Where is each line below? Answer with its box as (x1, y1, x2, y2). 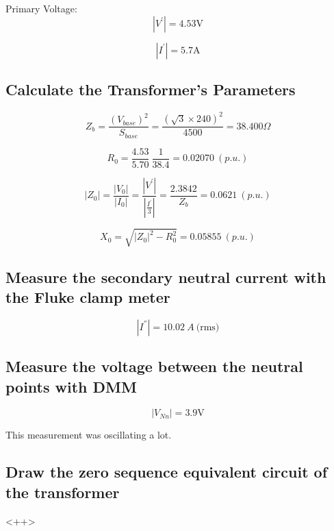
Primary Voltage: (5, 1, 77, 15)
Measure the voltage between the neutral (5, 356, 303, 377)
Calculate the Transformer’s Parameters (5, 78, 296, 99)
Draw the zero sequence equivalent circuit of (5, 461, 328, 482)
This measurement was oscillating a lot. (5, 428, 172, 442)
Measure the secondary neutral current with (5, 266, 326, 287)
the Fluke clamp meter (5, 286, 170, 308)
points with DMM (5, 375, 137, 397)
